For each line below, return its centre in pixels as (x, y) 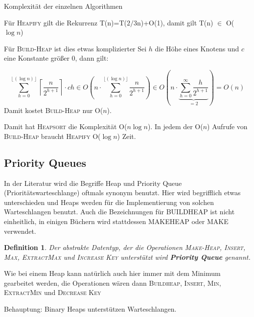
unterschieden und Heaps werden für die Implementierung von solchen (109, 202)
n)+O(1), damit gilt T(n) (175, 22)
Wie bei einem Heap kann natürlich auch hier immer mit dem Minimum (112, 273)
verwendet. (20, 231)
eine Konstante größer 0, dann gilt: (56, 58)
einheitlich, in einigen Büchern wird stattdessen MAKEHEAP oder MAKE (116, 221)
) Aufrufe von (227, 126)
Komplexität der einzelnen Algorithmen (63, 6)
